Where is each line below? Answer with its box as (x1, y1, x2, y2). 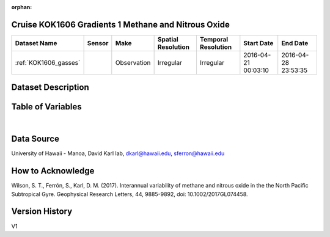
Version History (11, 206, 73, 217)
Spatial (157, 35, 178, 43)
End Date (281, 38, 309, 47)
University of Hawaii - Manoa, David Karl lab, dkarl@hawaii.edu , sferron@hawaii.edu (11, 150, 225, 157)
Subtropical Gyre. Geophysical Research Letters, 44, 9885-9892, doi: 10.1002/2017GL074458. (11, 190, 248, 198)
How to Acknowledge (11, 166, 95, 177)
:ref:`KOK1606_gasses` (15, 58, 81, 67)
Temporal (199, 35, 229, 43)
